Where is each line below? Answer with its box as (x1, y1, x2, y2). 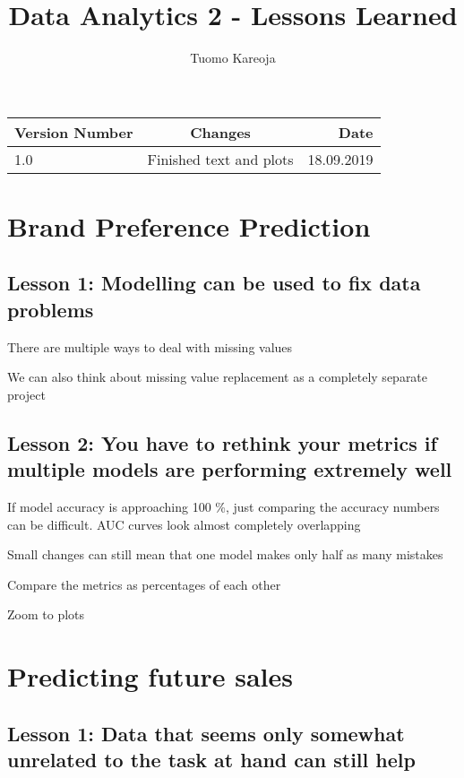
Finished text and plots (147, 148, 294, 169)
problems (7, 295, 94, 323)
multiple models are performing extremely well (7, 455, 452, 483)
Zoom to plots (7, 605, 85, 624)
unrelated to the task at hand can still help (7, 746, 416, 774)
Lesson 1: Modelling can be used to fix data (7, 269, 421, 297)
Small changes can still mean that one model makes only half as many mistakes (7, 545, 443, 564)
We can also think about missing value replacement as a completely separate (7, 367, 428, 386)
